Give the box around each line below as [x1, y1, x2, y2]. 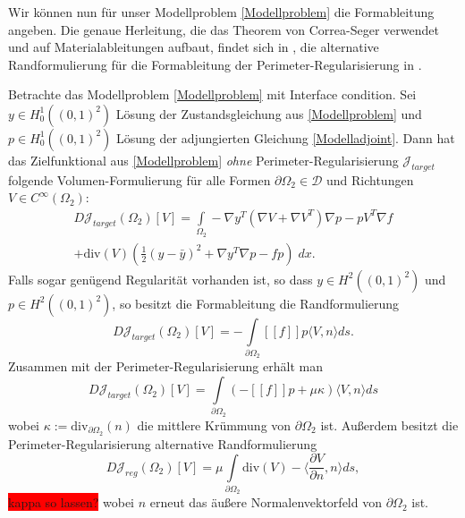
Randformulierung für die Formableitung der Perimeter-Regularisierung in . [8, 55, 422, 73]
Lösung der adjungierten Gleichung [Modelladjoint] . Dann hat [115, 128, 455, 147]
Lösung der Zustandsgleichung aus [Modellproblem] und [115, 104, 422, 123]
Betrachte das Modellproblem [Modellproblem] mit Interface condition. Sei [8, 85, 417, 104]
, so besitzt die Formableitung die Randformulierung [112, 293, 400, 312]
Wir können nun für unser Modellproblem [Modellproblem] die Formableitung [8, 3, 435, 21]
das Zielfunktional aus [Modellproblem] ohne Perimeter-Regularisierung [8, 150, 399, 169]
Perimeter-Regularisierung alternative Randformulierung [8, 434, 317, 453]
